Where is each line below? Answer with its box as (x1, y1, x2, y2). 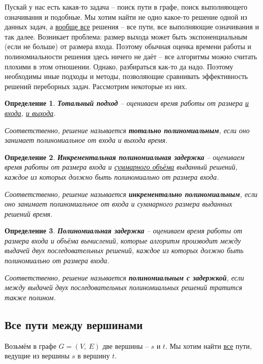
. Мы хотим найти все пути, (165, 340, 252, 351)
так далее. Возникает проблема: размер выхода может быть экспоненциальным (5, 31, 247, 42)
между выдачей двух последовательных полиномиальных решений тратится (5, 282, 242, 293)
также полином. (5, 292, 56, 302)
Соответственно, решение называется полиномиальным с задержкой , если (5, 272, 244, 282)
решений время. (5, 208, 53, 219)
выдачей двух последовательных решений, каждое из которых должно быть (5, 245, 244, 256)
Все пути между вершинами (5, 316, 143, 332)
